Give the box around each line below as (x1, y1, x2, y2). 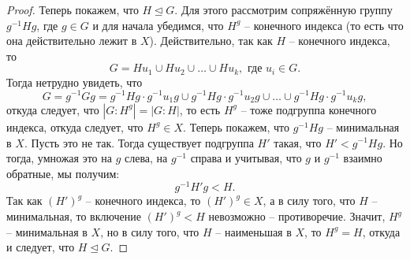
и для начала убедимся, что (92, 17, 224, 33)
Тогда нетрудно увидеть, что (6, 73, 143, 90)
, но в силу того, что (100, 223, 199, 240)
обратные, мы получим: (6, 165, 120, 181)
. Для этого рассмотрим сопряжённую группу (174, 2, 393, 17)
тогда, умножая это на (6, 150, 112, 166)
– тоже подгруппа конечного (240, 101, 377, 117)
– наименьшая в (215, 223, 292, 240)
